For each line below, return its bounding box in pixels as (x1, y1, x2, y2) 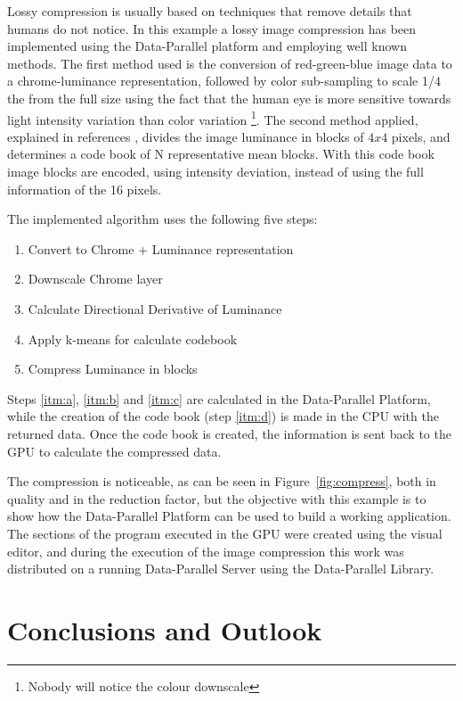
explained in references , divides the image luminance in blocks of (7, 127, 364, 145)
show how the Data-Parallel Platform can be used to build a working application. (7, 507, 451, 525)
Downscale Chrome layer (28, 269, 163, 288)
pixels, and (391, 127, 451, 145)
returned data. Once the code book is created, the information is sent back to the (7, 424, 451, 442)
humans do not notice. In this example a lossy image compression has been (7, 19, 417, 37)
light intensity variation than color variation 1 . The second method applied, (7, 107, 418, 128)
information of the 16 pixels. (7, 179, 162, 198)
